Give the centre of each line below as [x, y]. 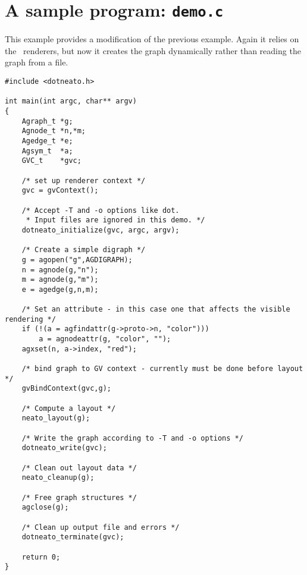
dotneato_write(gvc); [64, 448]
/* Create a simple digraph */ [84, 250]
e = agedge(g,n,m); [60, 289]
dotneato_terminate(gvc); [73, 537]
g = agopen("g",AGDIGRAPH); [77, 260]
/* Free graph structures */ [79, 497]
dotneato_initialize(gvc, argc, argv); [101, 230]
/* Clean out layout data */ [79, 468]
